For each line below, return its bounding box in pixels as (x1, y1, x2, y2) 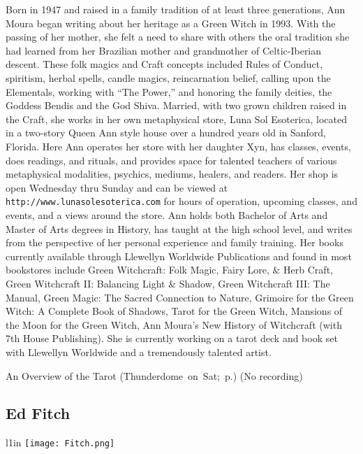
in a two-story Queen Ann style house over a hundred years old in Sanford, (6, 125, 327, 140)
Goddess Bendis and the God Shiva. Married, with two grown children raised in (6, 98, 347, 113)
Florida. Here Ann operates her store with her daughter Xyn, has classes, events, (6, 139, 351, 153)
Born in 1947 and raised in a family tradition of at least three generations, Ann (6, 2, 346, 16)
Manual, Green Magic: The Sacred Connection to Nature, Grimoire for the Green (6, 290, 354, 304)
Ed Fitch (6, 402, 71, 424)
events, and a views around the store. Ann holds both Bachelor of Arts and (6, 207, 328, 222)
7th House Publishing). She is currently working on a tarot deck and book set (6, 331, 338, 346)
